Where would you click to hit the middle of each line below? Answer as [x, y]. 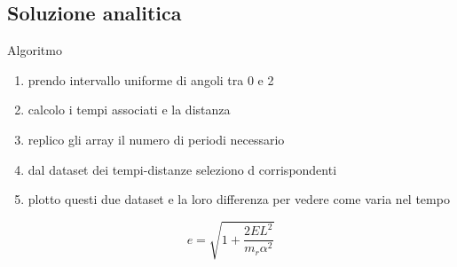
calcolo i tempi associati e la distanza [129, 110]
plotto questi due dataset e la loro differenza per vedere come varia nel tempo [239, 199]
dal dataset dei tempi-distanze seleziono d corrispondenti [182, 169]
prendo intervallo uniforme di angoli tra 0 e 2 [151, 79]
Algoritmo [35, 50]
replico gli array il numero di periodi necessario [156, 139]
